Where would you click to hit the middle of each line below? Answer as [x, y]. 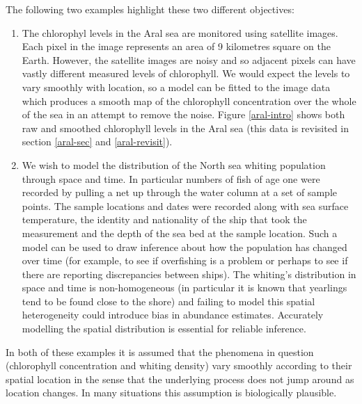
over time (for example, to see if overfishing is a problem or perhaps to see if [185, 260]
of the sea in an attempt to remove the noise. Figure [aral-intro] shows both [183, 114]
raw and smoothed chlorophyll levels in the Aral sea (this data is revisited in [186, 128]
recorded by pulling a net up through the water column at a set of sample [179, 192]
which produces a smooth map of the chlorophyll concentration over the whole [189, 100]
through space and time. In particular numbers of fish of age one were [171, 178]
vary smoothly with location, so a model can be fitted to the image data [176, 87]
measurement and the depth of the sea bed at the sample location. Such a [180, 233]
